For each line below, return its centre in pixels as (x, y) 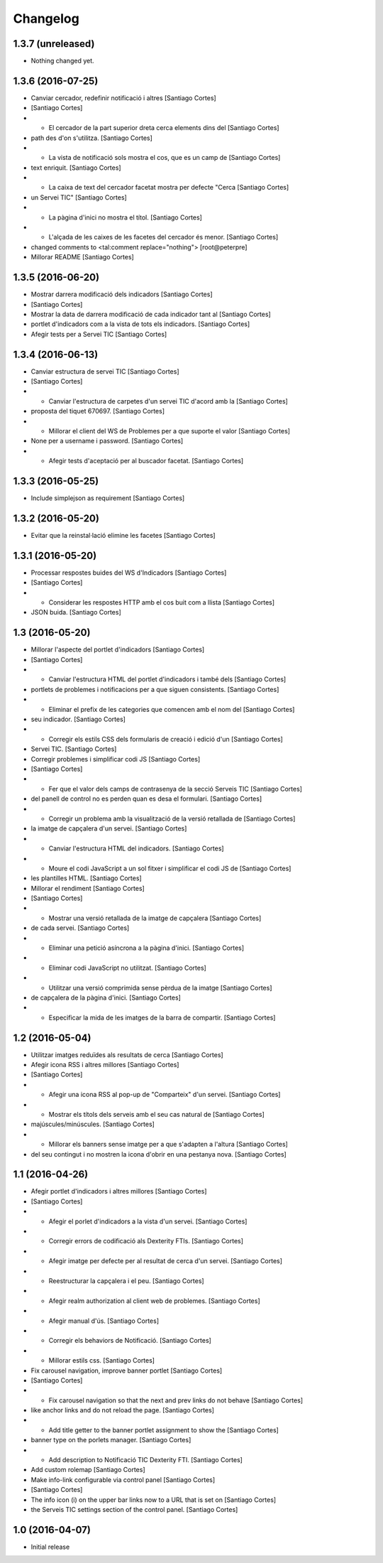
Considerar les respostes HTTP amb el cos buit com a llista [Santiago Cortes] (162, 602)
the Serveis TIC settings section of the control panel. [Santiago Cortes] (134, 1509)
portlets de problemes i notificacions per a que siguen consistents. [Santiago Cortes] (155, 689)
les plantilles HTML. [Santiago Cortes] (86, 878)
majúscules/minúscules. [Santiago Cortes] (93, 1124)
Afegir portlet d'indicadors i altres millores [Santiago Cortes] (119, 1191)
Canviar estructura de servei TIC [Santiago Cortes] (105, 371)
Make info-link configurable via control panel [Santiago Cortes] (123, 1480)
